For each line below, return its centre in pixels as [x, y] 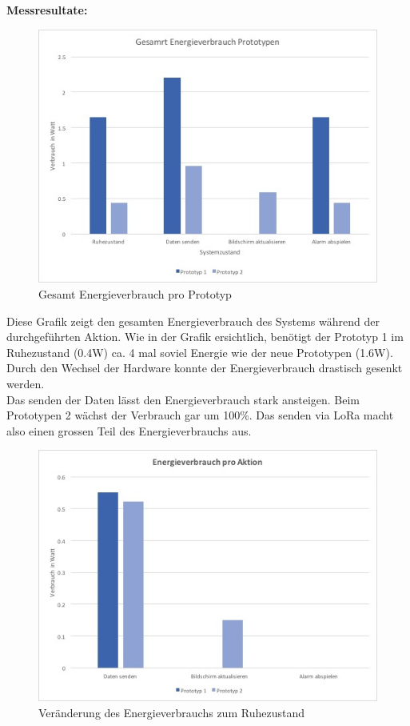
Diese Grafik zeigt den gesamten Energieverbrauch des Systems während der [193, 321]
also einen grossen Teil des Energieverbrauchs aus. [129, 430]
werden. [26, 383]
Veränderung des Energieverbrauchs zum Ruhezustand [171, 712]
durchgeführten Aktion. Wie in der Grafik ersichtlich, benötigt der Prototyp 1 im [205, 337]
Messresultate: [47, 10]
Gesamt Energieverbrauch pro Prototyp [135, 293]
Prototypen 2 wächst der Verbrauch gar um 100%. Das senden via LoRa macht [200, 415]
